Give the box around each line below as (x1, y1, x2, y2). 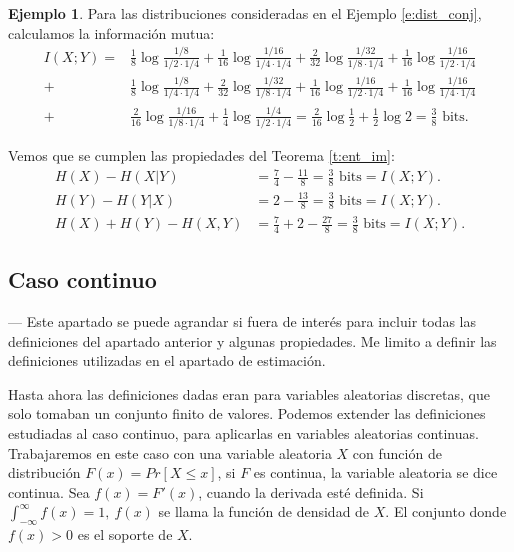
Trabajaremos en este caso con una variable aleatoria (8, 442, 332, 463)
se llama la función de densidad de (158, 501, 370, 522)
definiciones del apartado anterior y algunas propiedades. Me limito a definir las (8, 330, 497, 351)
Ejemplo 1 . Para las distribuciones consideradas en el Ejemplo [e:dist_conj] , (8, 3, 482, 23)
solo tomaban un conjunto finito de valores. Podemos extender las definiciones (8, 403, 486, 424)
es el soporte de (77, 524, 173, 545)
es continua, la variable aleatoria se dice (253, 462, 498, 483)
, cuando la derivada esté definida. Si (198, 481, 424, 502)
